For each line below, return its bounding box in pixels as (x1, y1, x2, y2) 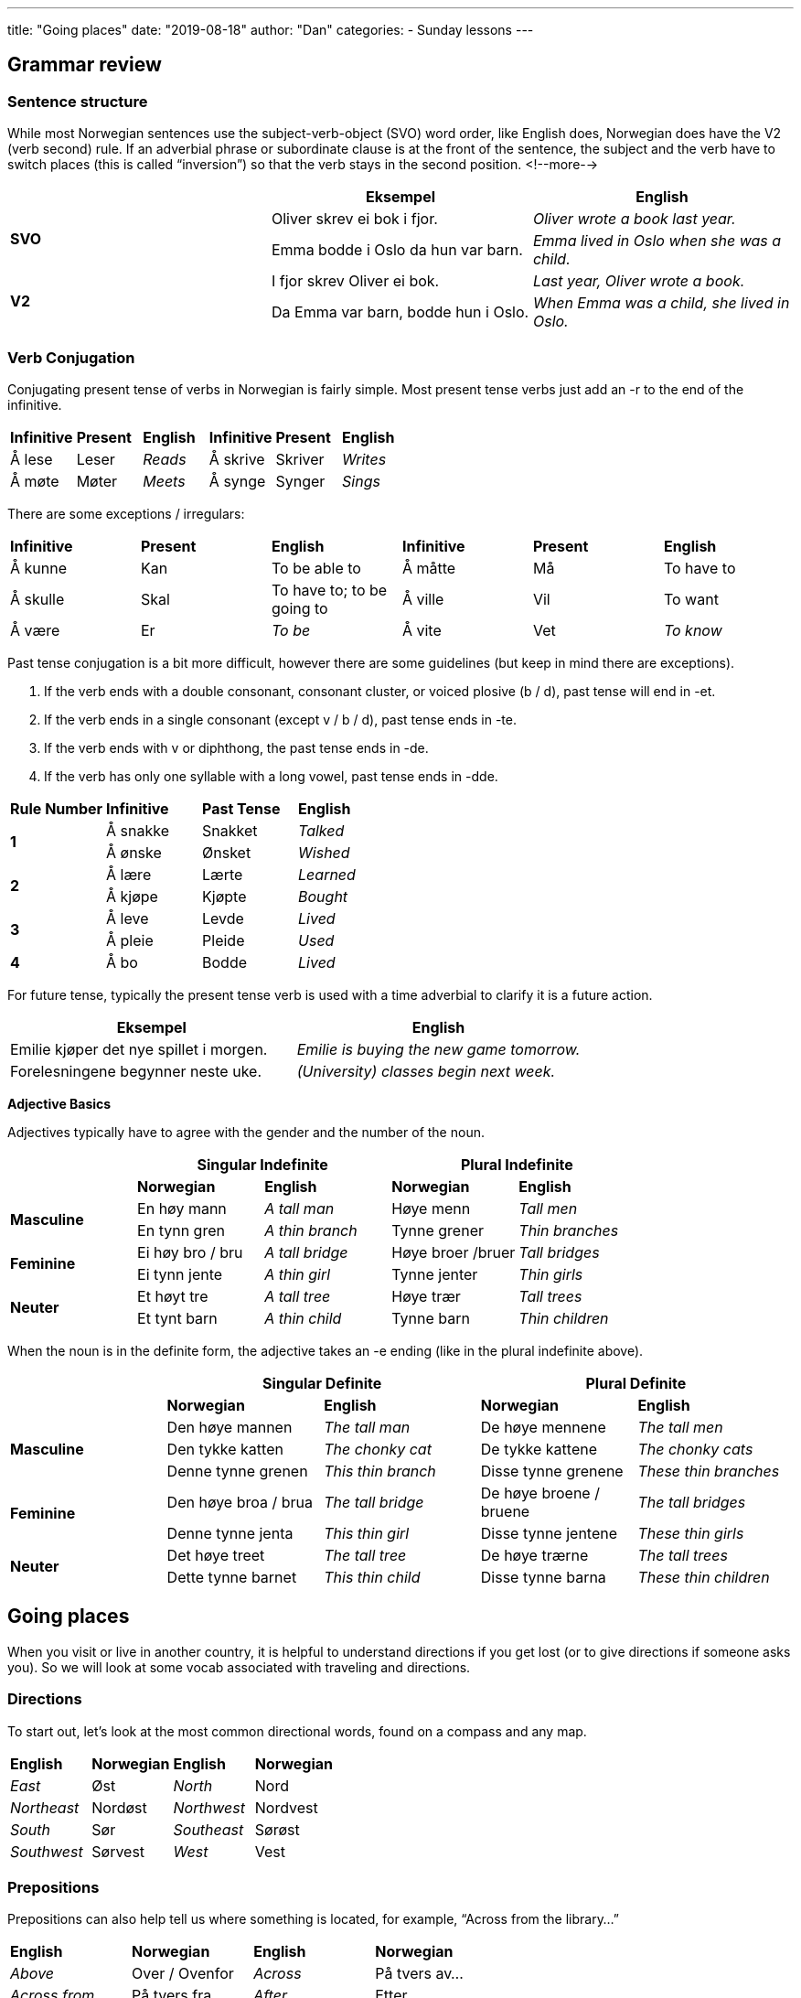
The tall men (637, 1417, 723, 1436)
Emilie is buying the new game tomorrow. (296, 1039, 581, 1058)
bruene (480, 1501, 530, 1520)
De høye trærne (480, 1545, 589, 1564)
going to (271, 598, 328, 618)
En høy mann (137, 1198, 227, 1218)
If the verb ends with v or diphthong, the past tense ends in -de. (44, 739, 429, 756)
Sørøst (254, 1820, 300, 1839)
